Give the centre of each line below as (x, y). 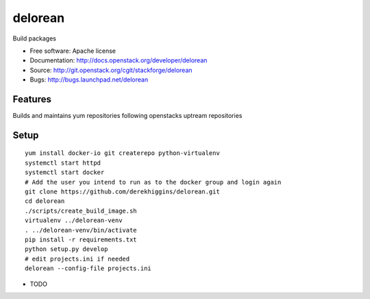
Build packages (34, 38)
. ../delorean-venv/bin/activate (81, 230)
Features (32, 99)
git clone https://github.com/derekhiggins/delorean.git (123, 191)
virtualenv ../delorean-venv (74, 220)
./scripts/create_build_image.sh (81, 211)
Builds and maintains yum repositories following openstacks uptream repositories (127, 116)
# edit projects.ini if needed (77, 259)
